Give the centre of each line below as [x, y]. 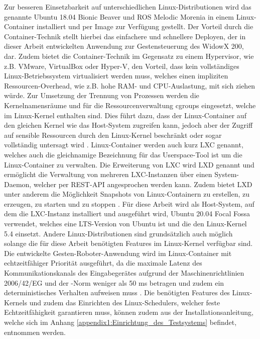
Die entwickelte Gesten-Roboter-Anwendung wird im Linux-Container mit [118, 253]
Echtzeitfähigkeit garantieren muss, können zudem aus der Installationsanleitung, [129, 312]
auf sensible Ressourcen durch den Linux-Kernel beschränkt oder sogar [113, 135]
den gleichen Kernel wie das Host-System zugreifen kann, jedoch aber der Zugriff [128, 125]
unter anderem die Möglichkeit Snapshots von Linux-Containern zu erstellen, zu [127, 194]
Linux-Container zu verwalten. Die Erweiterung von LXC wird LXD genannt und [129, 164]
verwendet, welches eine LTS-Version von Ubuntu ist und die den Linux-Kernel [125, 224]
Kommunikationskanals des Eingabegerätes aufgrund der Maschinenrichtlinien [124, 273]
